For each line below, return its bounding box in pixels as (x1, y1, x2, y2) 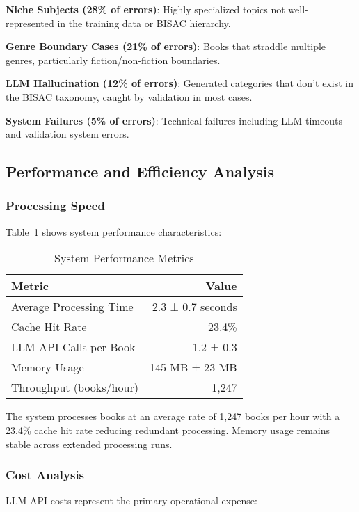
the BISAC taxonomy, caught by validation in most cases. (6, 89, 253, 104)
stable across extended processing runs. (6, 436, 173, 451)
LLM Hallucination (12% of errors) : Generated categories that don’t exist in (6, 76, 353, 90)
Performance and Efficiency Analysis (6, 161, 275, 182)
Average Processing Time (11, 298, 134, 315)
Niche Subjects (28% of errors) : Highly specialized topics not (6, 2, 285, 16)
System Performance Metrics (54, 250, 194, 266)
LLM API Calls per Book (11, 339, 136, 355)
